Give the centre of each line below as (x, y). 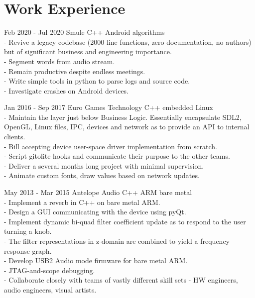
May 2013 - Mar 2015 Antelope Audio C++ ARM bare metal (98, 192)
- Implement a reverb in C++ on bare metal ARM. (82, 202)
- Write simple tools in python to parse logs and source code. (97, 81)
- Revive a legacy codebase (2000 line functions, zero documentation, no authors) (128, 42)
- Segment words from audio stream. (60, 61)
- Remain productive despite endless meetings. (75, 71)
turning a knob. (28, 231)
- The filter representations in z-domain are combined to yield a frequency (117, 241)
